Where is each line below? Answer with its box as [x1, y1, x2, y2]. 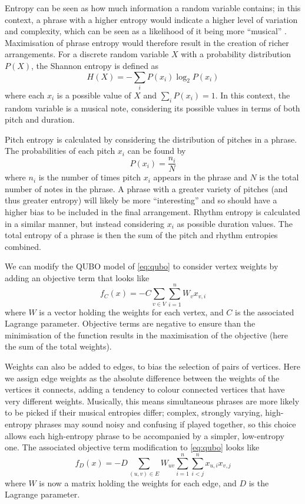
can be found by [127, 144, 186, 157]
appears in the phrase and [153, 171, 247, 183]
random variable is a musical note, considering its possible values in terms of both [5, 101, 300, 114]
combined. [5, 240, 41, 252]
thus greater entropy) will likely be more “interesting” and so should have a [5, 194, 277, 206]
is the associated [235, 305, 294, 318]
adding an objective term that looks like [5, 271, 150, 284]
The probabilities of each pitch [5, 144, 115, 157]
